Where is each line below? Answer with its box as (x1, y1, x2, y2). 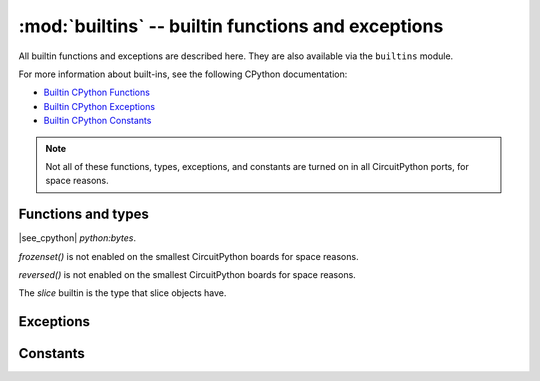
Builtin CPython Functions (43, 86, 150, 99)
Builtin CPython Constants (43, 115, 152, 127)
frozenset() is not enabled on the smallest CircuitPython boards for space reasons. (18, 250, 359, 262)
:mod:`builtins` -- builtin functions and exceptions (18, 15, 444, 37)
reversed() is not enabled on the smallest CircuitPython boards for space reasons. (18, 268, 357, 280)
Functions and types (18, 206, 149, 223)
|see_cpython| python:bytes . (18, 232, 137, 244)
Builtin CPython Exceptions (43, 100, 155, 112)
